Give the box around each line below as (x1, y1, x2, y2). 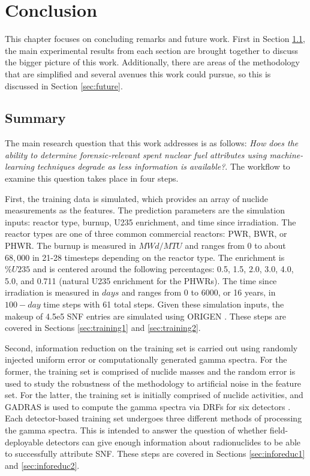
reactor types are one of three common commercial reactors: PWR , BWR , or (5, 227, 287, 240)
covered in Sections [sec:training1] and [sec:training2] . (5, 321, 201, 334)
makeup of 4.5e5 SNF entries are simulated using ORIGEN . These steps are (5, 309, 287, 322)
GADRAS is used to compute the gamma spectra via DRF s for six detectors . (5, 400, 291, 412)
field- (269, 423, 288, 436)
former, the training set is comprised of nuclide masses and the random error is (5, 364, 296, 377)
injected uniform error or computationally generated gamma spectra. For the (5, 353, 287, 366)
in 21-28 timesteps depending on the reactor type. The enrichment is (32, 251, 285, 263)
